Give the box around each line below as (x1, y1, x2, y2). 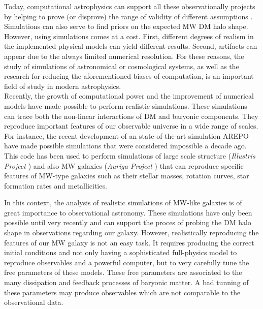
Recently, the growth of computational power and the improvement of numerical (4, 90, 254, 101)
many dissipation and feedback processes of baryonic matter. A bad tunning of (4, 277, 249, 288)
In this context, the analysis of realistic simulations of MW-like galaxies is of (4, 197, 242, 208)
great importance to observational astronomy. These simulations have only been (4, 207, 252, 218)
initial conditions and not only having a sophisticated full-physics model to (4, 247, 237, 258)
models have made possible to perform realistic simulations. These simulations (4, 100, 247, 111)
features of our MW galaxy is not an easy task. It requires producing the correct (4, 237, 254, 248)
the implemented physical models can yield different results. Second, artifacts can (4, 41, 257, 51)
